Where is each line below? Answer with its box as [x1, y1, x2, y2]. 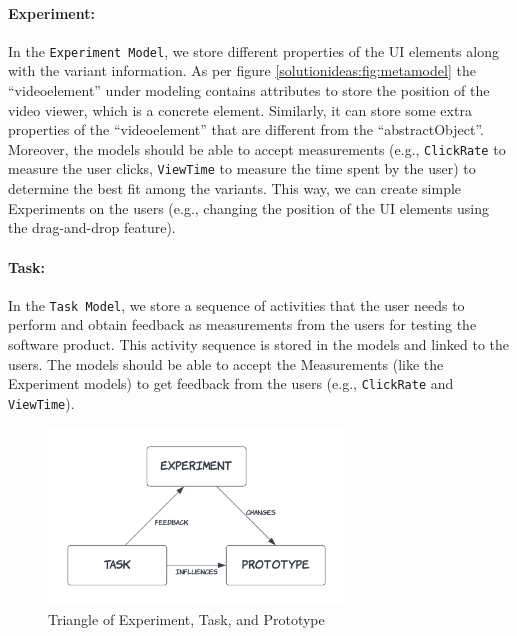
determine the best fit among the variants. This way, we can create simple [8, 178, 462, 199]
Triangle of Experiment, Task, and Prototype [48, 609, 325, 630]
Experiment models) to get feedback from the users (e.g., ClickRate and [8, 373, 454, 394]
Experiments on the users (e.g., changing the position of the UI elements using [8, 197, 489, 218]
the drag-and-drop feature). [8, 217, 176, 238]
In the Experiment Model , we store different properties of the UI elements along [8, 40, 499, 61]
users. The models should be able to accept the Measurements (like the [8, 353, 444, 374]
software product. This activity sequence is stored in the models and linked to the [8, 333, 510, 354]
